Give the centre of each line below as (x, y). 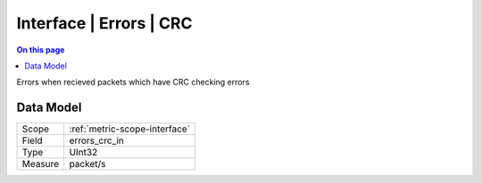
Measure (41, 164)
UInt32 (83, 153)
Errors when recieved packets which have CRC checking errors (133, 82)
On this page (41, 50)
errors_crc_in (97, 140)
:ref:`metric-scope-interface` (130, 129)
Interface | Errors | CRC (104, 23)
